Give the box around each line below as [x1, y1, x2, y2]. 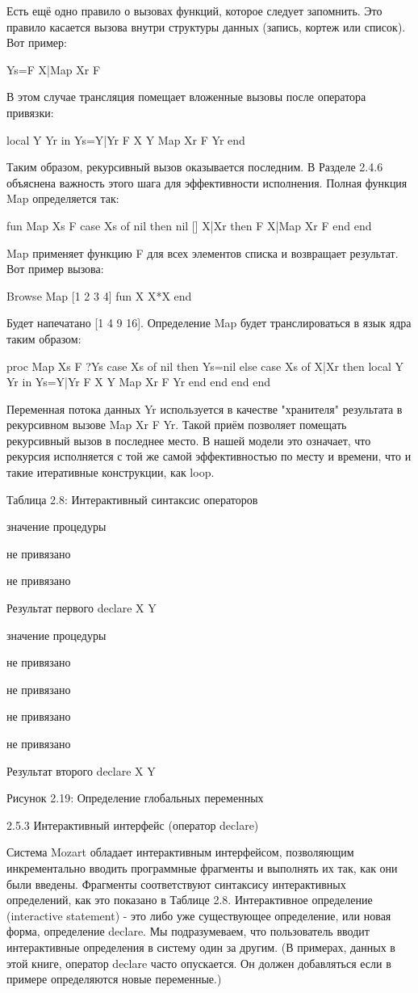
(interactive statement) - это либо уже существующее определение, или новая [6, 907, 391, 924]
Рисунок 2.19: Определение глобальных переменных [6, 789, 264, 806]
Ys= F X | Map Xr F [6, 61, 101, 78]
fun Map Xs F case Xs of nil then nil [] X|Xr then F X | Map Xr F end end [6, 217, 372, 234]
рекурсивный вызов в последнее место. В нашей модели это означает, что [6, 431, 371, 448]
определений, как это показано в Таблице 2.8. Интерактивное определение [6, 891, 373, 908]
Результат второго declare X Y [6, 762, 156, 779]
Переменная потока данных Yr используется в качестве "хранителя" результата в [6, 400, 403, 417]
